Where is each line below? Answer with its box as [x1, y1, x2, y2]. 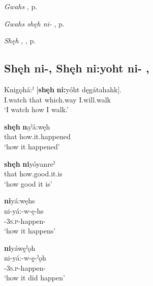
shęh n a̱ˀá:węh [4, 121, 50, 132]
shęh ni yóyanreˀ [4, 158, 55, 169]
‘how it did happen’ [4, 272, 65, 283]
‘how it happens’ [4, 225, 56, 236]
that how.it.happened [4, 131, 71, 142]
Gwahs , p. [4, 1, 38, 11]
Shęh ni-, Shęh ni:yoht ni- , [4, 60, 149, 76]
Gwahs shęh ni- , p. [4, 18, 65, 29]
